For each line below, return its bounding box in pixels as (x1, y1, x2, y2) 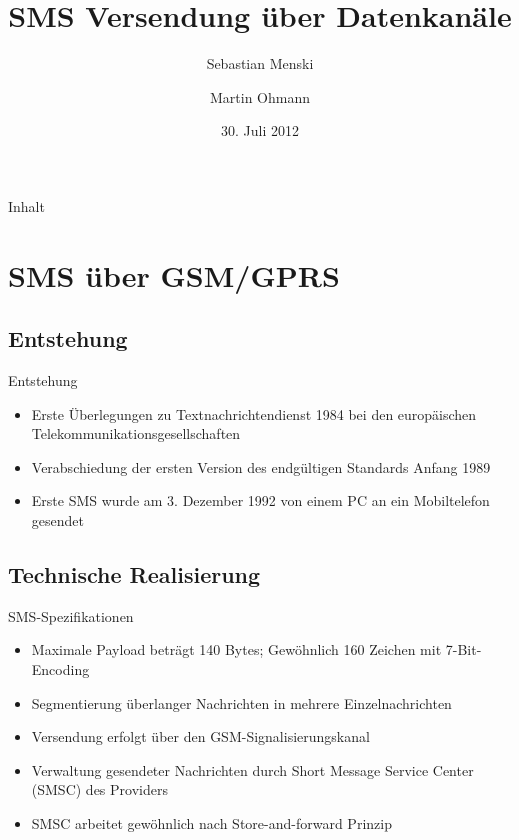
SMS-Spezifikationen (8, 605, 134, 626)
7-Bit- (445, 639, 482, 660)
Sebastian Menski (206, 53, 314, 74)
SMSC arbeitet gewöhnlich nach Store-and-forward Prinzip (31, 813, 392, 833)
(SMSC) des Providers (31, 779, 168, 800)
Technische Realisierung (8, 559, 261, 590)
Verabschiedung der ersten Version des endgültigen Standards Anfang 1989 (31, 456, 491, 477)
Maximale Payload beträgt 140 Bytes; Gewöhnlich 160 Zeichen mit (31, 639, 442, 660)
